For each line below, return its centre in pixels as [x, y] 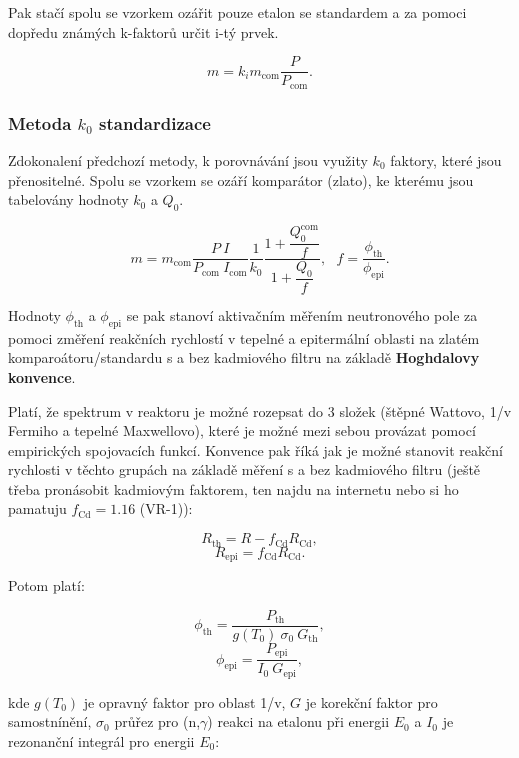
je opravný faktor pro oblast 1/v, [184, 701]
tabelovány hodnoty [68, 199]
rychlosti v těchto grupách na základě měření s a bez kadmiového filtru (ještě [244, 469]
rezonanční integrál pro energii [101, 740]
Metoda [40, 122]
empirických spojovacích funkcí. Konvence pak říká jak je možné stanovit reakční [255, 449]
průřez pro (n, [157, 721]
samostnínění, [50, 721]
